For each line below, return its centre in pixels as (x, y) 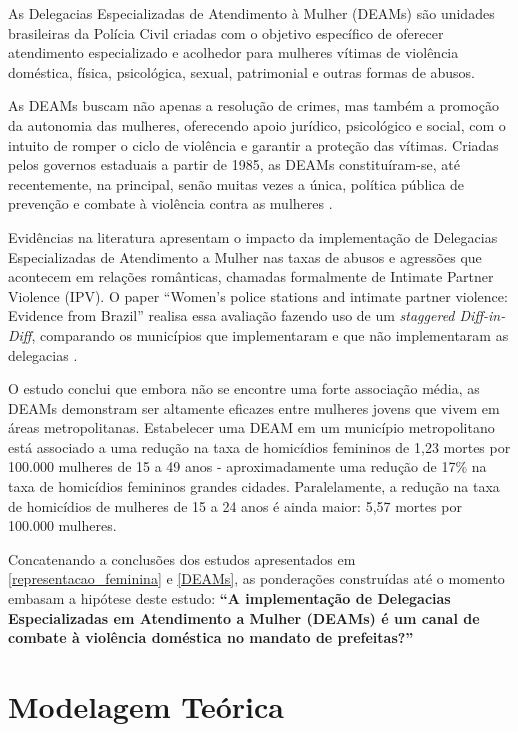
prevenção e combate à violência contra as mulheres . (170, 203)
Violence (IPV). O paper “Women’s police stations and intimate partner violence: (258, 295)
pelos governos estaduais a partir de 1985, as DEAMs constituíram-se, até (234, 164)
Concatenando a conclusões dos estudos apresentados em (182, 558)
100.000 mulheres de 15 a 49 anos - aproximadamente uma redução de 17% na (247, 466)
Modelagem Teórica (146, 706)
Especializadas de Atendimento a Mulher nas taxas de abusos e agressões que (245, 256)
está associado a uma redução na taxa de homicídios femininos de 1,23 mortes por (259, 446)
